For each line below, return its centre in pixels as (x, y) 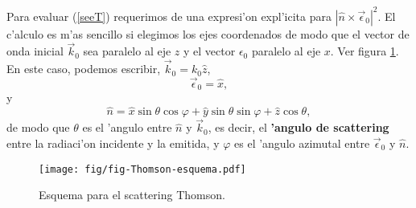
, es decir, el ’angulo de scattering (299, 127)
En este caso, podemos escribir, (84, 69)
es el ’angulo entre (127, 127)
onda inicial (35, 51)
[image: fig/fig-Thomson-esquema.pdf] (142, 169)
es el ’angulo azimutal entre (302, 143)
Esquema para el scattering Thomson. (132, 195)
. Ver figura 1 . (365, 51)
